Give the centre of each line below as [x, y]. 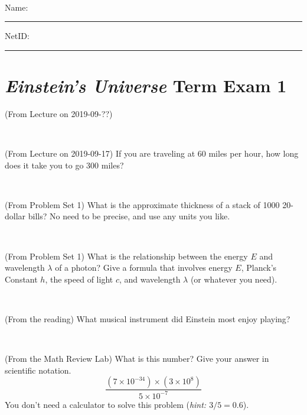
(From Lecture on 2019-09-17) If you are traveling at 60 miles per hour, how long [152, 153]
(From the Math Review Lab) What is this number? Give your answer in [137, 359]
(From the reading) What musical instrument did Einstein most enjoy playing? [148, 319]
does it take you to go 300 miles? [64, 165]
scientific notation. [38, 370]
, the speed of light [79, 279]
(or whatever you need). [234, 279]
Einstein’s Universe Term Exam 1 [146, 85]
